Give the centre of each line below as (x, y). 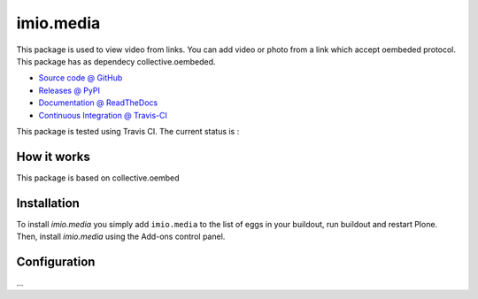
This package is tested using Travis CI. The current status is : (128, 131)
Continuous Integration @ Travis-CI (103, 115)
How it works (53, 156)
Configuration (56, 261)
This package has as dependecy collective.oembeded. (116, 61)
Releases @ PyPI (69, 90)
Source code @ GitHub (81, 78)
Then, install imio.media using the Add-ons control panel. (121, 237)
